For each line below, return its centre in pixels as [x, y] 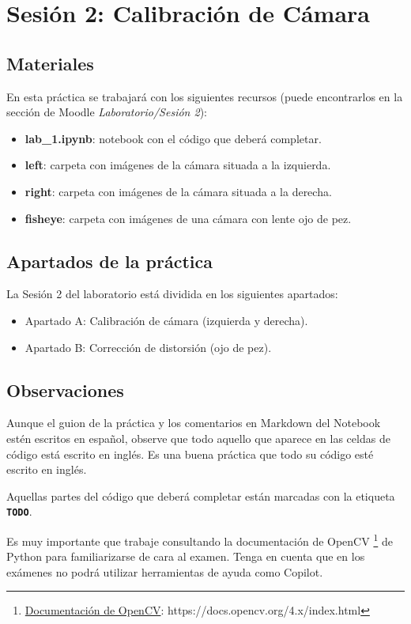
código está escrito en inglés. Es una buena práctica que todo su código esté [190, 454]
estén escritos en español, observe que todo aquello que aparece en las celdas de [198, 438]
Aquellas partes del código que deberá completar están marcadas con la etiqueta [201, 495]
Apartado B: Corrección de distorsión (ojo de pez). [148, 347]
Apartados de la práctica [109, 261]
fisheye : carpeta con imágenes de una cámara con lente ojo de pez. [188, 218]
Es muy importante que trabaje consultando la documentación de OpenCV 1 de [200, 539]
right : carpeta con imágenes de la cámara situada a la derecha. [178, 191]
